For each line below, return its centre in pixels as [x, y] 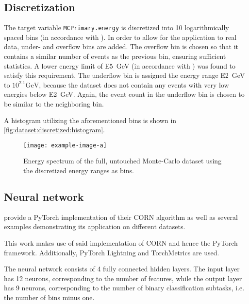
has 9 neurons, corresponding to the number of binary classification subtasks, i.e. [124, 288]
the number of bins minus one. [49, 297]
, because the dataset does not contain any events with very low [134, 84]
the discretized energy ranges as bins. [79, 170]
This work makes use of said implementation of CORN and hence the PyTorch [121, 243]
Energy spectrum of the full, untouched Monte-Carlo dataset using [123, 161]
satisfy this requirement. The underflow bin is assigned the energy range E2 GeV [124, 75]
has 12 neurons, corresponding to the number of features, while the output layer [123, 278]
